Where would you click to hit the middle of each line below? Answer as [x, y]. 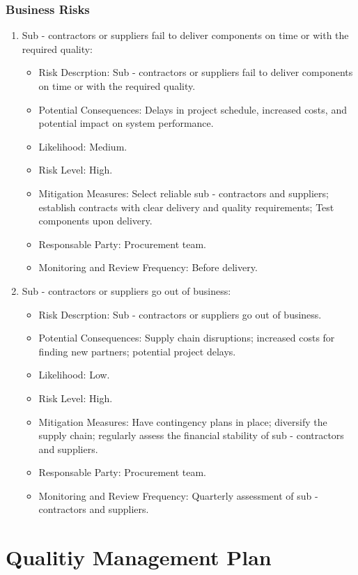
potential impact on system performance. [126, 123]
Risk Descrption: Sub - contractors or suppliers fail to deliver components [196, 72]
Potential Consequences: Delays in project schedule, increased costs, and [193, 109]
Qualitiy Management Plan [139, 557]
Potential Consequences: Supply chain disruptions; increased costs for [187, 338]
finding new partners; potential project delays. [137, 351]
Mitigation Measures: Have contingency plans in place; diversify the [183, 421]
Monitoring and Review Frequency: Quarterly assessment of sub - [178, 495]
